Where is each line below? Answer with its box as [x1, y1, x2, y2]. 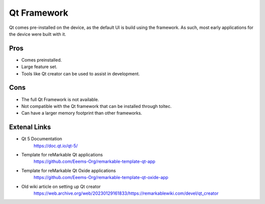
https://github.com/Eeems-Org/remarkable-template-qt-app [33, 158, 156, 164]
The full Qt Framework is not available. [21, 96, 99, 102]
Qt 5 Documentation [21, 136, 62, 142]
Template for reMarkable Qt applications [21, 152, 103, 157]
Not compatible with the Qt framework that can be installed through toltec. [21, 103, 172, 109]
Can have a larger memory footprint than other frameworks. [21, 110, 142, 116]
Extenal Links [9, 123, 51, 131]
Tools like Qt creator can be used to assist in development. [21, 71, 140, 76]
